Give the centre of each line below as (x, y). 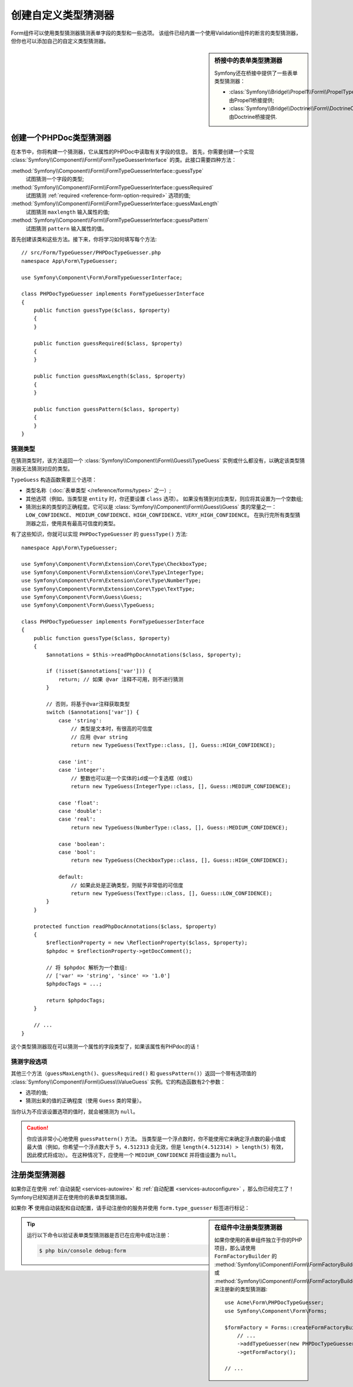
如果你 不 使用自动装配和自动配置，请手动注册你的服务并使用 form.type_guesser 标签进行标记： (130, 1208)
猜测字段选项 (29, 1062)
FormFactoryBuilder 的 (246, 1256)
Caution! (38, 1128)
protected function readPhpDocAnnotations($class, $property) (125, 926)
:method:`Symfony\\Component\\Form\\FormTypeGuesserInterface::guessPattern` (110, 220)
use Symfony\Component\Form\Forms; (276, 1311)
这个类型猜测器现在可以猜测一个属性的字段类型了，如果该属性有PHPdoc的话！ (106, 1046)
